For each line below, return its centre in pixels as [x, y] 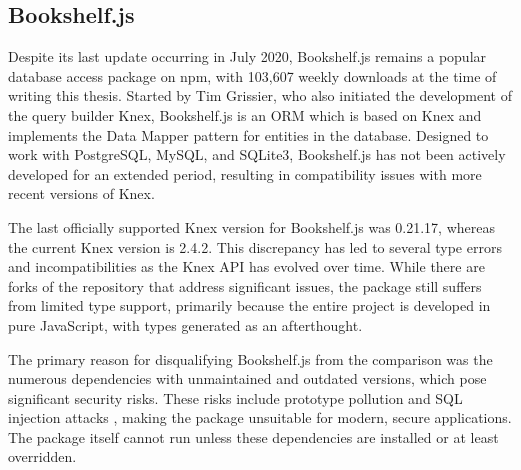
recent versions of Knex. [81, 193]
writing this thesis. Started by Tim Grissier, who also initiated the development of [260, 95]
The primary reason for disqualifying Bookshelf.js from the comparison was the [250, 358]
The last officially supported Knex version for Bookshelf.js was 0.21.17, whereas [251, 226]
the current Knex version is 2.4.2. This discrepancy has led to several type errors [255, 246]
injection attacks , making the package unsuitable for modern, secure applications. [260, 417]
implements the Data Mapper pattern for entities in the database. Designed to [248, 134]
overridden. [42, 456]
